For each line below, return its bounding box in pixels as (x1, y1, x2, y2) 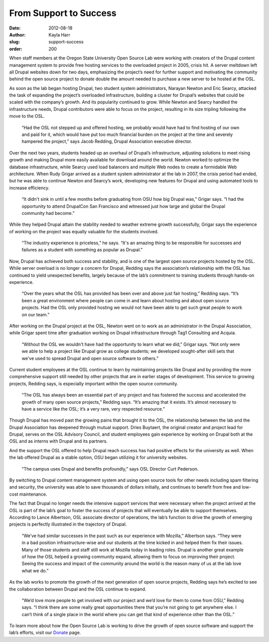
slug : (9, 39, 20, 45)
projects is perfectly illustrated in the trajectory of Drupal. (9, 521, 127, 527)
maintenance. (19, 491, 47, 497)
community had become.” (21, 210, 75, 216)
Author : (9, 31, 26, 37)
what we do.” (21, 568, 49, 574)
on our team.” (21, 311, 50, 317)
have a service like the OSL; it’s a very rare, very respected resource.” (21, 406, 165, 412)
